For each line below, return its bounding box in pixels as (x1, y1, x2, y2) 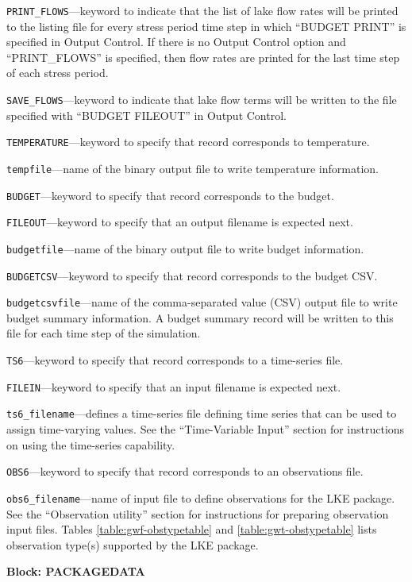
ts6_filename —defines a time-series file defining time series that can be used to (6, 405, 397, 422)
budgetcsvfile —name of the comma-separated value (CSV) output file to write (6, 294, 398, 310)
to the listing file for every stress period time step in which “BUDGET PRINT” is (6, 17, 406, 34)
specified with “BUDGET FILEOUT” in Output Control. (6, 106, 287, 123)
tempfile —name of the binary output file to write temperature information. (6, 160, 379, 176)
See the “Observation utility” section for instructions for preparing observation (6, 505, 389, 522)
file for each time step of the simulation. (6, 325, 201, 341)
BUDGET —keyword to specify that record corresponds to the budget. (6, 187, 334, 203)
